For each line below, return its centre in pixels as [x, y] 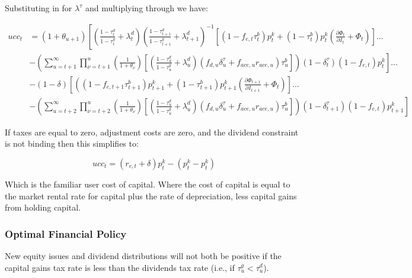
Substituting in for [39, 8]
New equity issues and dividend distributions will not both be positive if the [143, 255]
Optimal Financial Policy [66, 233]
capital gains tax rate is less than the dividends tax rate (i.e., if [120, 267]
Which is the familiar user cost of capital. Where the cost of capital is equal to [148, 184]
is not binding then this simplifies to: [72, 143]
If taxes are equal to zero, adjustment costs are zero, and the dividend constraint [152, 132]
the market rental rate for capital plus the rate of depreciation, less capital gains [151, 195]
